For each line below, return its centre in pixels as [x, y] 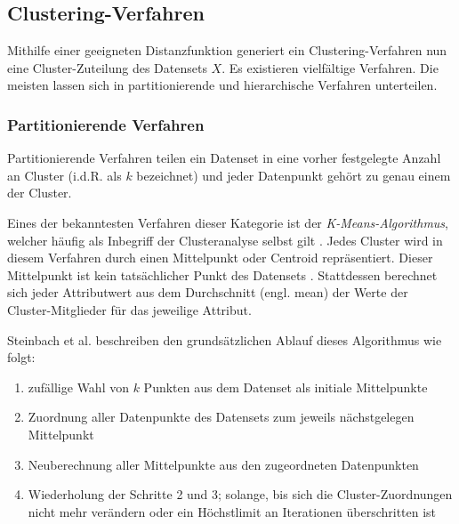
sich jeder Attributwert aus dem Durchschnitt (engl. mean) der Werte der [208, 292]
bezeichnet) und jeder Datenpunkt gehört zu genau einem [294, 175]
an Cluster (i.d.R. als [64, 175]
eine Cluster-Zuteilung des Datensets [107, 67]
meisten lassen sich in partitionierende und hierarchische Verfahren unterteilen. [222, 85]
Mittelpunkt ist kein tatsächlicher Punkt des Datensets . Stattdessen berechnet [222, 274]
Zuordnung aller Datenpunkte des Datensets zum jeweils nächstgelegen [221, 417]
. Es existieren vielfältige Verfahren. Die [330, 67]
